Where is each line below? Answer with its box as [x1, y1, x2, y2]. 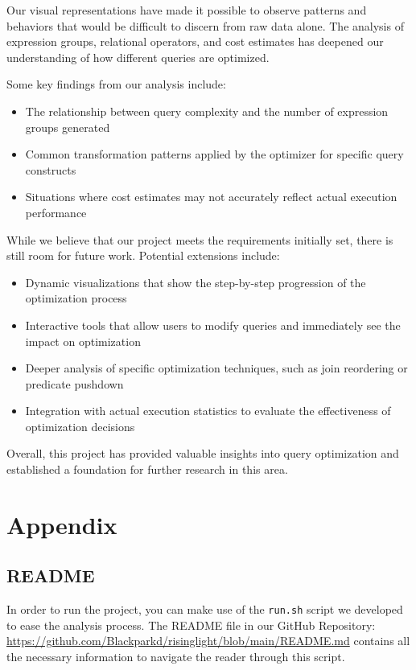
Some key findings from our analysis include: [6, 76, 226, 92]
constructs [25, 161, 76, 178]
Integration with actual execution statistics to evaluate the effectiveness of [25, 402, 391, 419]
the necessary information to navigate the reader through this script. [6, 648, 345, 665]
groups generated [25, 118, 110, 135]
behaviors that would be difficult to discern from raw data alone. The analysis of [6, 17, 404, 34]
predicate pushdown [25, 375, 124, 392]
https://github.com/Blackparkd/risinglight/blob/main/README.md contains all [6, 632, 410, 649]
